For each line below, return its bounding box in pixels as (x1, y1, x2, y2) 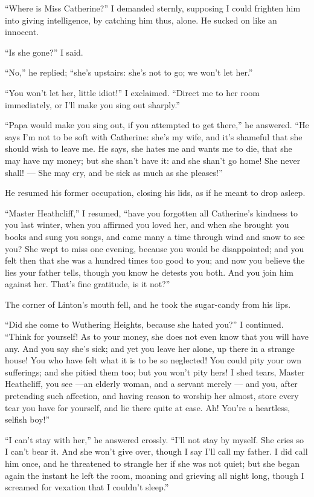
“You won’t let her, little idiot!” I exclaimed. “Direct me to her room (5, 86, 260, 99)
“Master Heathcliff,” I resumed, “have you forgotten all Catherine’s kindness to (5, 206, 298, 219)
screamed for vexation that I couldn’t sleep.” (5, 481, 169, 493)
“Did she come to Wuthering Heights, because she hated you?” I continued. (5, 318, 284, 331)
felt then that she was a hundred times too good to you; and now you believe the (5, 254, 305, 267)
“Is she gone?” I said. (5, 45, 83, 58)
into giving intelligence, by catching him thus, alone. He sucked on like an (5, 13, 277, 26)
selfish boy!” (5, 413, 50, 426)
